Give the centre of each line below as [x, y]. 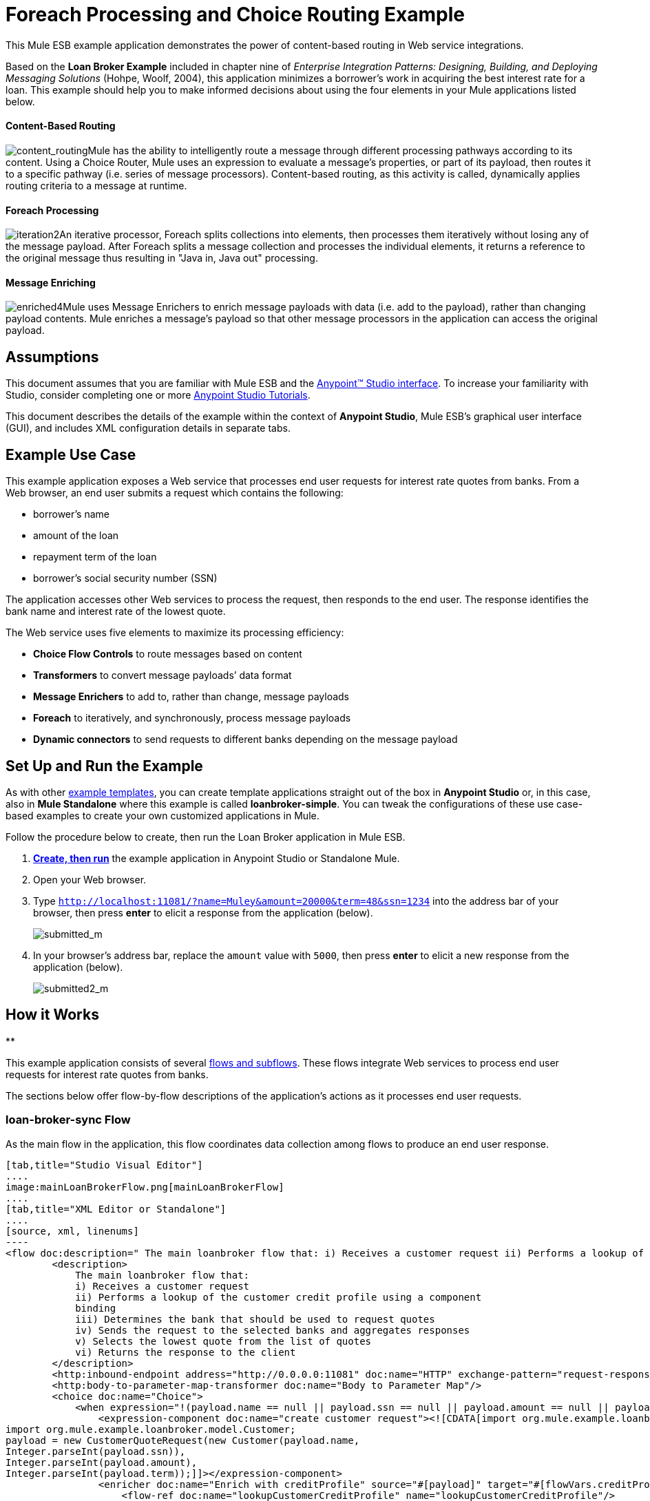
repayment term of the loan [95, 557]
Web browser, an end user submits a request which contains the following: [175, 493]
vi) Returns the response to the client [186, 1352]
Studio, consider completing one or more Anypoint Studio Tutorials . [158, 395]
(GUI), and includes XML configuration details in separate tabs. [148, 428]
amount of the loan [76, 536]
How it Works [52, 1015]
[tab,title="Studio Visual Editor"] [104, 1165]
